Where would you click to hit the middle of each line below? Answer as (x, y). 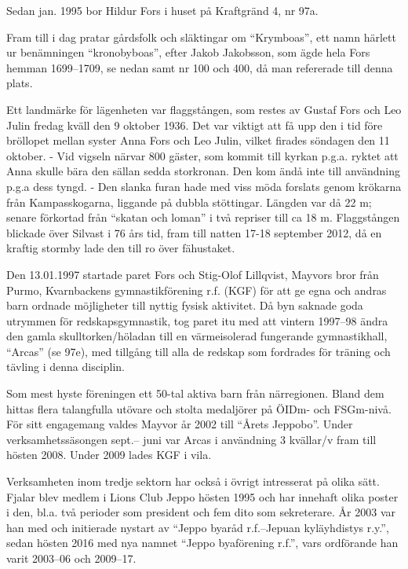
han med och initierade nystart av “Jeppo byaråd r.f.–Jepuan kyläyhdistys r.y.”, (198, 527)
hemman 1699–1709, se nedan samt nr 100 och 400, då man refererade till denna (200, 67)
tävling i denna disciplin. (66, 367)
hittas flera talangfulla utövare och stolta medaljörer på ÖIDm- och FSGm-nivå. (199, 408)
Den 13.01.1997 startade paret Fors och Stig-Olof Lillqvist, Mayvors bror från (193, 274)
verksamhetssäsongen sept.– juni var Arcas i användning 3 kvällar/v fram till (191, 439)
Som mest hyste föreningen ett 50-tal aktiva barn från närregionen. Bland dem (195, 393)
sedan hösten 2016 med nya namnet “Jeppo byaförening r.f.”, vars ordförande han (202, 543)
